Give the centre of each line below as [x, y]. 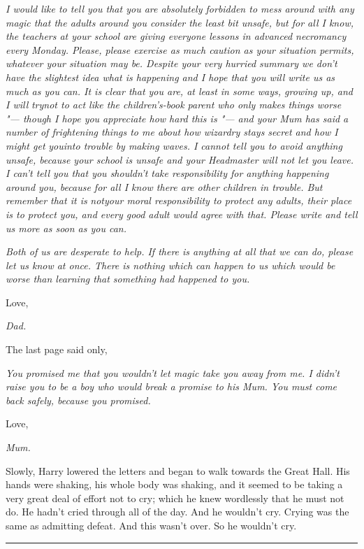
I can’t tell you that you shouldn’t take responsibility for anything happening [167, 173]
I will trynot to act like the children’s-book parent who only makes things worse [174, 105]
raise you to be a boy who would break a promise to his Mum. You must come [172, 386]
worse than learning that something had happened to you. [128, 279]
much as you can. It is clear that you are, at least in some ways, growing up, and [179, 91]
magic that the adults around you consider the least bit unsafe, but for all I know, [180, 22]
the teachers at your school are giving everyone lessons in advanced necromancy [176, 36]
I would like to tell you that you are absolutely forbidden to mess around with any [180, 8]
